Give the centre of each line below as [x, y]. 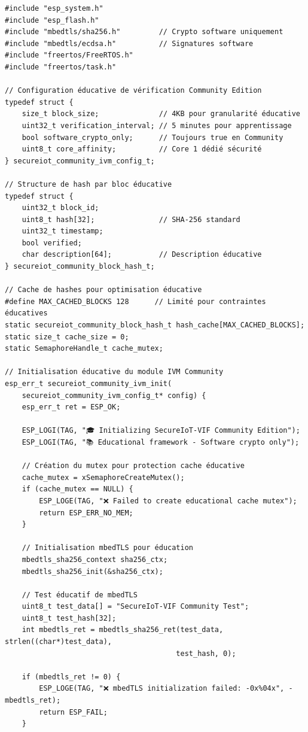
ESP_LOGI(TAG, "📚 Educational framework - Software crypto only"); [161, 442]
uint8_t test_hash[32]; [69, 618]
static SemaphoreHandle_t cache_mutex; [84, 349]
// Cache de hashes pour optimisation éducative [103, 290]
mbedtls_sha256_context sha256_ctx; [95, 559]
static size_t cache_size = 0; [67, 337]
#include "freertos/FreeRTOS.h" [69, 55]
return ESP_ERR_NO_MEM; [86, 513]
